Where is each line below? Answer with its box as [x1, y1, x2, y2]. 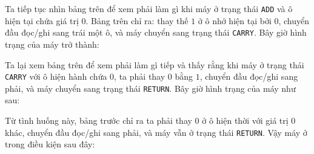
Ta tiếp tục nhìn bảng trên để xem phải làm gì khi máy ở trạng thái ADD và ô [5, 2, 293, 14]
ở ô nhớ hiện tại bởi [198, 14, 272, 27]
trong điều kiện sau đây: [5, 138, 95, 150]
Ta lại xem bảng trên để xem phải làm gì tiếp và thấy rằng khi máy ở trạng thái [5, 58, 304, 71]
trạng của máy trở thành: [5, 37, 99, 50]
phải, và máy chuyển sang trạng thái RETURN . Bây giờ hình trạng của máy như [5, 82, 296, 94]
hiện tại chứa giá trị [5, 14, 79, 27]
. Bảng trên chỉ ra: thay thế [85, 14, 189, 27]
